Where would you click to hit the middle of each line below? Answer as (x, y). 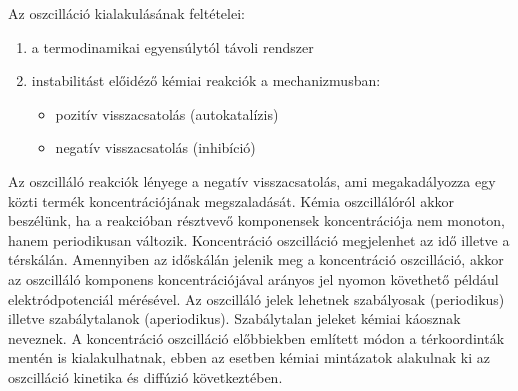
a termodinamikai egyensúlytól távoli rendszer (172, 46)
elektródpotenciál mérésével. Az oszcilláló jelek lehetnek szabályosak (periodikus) (256, 298)
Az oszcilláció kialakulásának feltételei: (126, 13)
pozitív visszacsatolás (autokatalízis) (167, 113)
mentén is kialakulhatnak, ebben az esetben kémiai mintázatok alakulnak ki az (249, 357)
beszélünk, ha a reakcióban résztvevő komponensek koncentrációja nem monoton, (256, 220)
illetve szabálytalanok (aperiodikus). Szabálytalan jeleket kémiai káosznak (234, 318)
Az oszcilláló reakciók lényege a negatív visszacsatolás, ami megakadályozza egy (252, 180)
